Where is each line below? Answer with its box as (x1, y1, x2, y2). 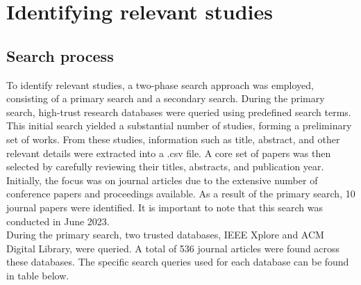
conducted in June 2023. (6, 213, 110, 228)
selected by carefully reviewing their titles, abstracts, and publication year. (6, 159, 324, 174)
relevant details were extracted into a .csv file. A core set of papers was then (6, 145, 331, 160)
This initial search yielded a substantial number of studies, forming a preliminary (6, 118, 352, 133)
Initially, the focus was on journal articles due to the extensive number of (6, 172, 318, 187)
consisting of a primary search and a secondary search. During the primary (6, 91, 325, 106)
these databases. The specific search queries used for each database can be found (6, 254, 349, 269)
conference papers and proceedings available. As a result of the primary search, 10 (6, 186, 355, 201)
